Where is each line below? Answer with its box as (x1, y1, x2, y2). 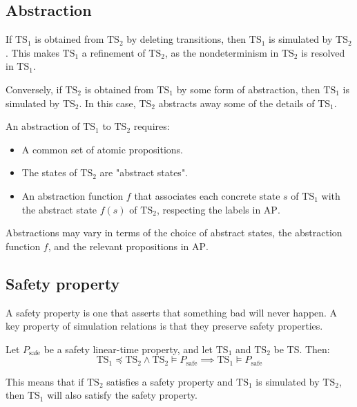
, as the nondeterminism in (164, 45, 279, 59)
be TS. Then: (273, 341, 330, 356)
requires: (133, 119, 170, 133)
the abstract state (21, 202, 97, 216)
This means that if (6, 374, 84, 388)
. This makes (6, 45, 59, 59)
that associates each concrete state (134, 188, 280, 202)
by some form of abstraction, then (176, 82, 320, 96)
